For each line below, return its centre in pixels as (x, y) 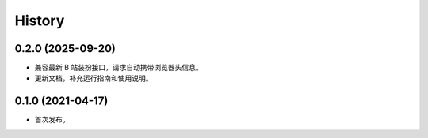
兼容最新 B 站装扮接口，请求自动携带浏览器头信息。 (119, 68)
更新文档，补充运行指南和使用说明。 (94, 78)
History (40, 21)
